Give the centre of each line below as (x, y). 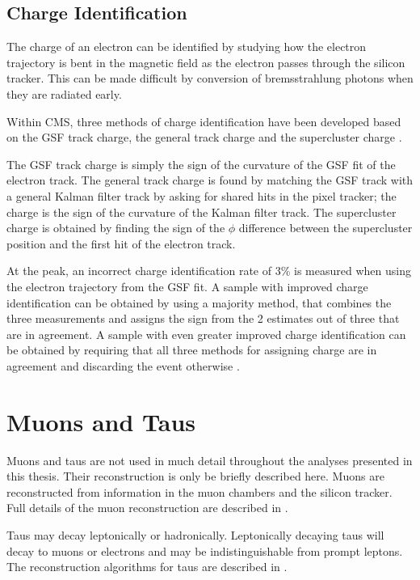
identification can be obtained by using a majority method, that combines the (199, 302)
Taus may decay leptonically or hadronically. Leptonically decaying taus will (195, 534)
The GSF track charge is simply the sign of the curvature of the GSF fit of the (201, 164)
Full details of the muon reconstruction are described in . (147, 508)
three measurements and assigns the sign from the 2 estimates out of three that (203, 318)
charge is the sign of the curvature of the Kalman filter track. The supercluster (202, 212)
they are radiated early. (64, 93)
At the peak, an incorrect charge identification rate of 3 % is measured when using (209, 271)
